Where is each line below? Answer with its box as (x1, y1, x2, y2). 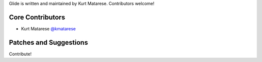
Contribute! (9, 51, 32, 57)
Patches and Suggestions (9, 38, 88, 47)
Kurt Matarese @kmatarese (21, 25, 76, 31)
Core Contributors (9, 13, 65, 21)
